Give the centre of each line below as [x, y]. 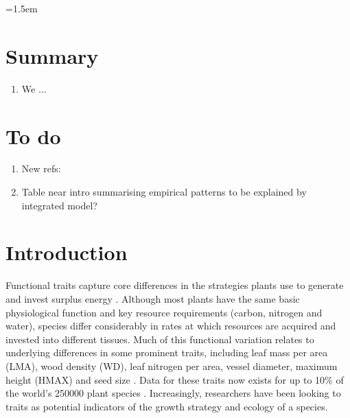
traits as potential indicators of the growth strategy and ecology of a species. [167, 406]
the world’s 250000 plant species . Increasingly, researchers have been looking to [173, 393]
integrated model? [59, 205]
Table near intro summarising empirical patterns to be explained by [164, 192]
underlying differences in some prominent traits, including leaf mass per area [167, 352]
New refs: [41, 169]
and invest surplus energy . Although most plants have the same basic [153, 298]
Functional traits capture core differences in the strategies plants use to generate [175, 285]
